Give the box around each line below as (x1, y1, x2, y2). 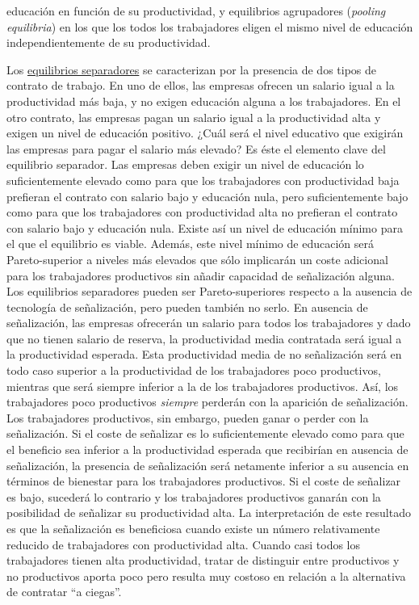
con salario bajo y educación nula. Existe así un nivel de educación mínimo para (6, 219, 403, 236)
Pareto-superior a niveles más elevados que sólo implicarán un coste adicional (6, 250, 388, 267)
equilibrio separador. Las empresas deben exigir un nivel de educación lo (6, 156, 364, 173)
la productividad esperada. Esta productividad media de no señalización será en (6, 346, 402, 363)
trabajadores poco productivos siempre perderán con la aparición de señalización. (6, 393, 409, 410)
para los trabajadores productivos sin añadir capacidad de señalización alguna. (6, 267, 395, 284)
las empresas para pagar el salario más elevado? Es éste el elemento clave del (6, 140, 386, 157)
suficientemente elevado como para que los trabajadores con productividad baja (6, 171, 400, 188)
